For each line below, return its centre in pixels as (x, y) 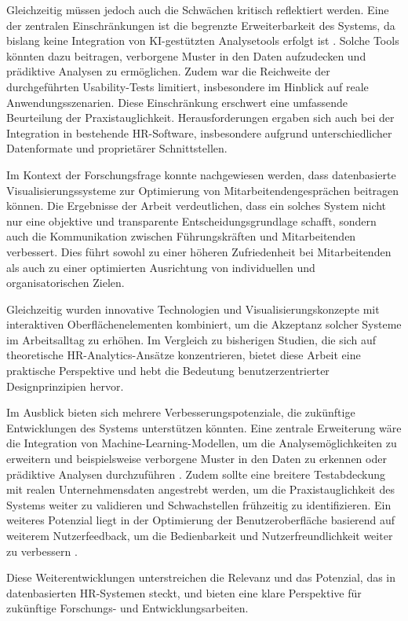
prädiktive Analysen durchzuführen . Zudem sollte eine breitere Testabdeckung (196, 474)
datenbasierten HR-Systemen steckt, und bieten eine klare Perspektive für (184, 592)
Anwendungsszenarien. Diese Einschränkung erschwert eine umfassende (177, 102)
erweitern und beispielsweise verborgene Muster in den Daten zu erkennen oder (197, 459)
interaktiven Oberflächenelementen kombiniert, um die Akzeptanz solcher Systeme (204, 324)
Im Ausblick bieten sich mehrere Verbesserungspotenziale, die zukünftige (181, 412)
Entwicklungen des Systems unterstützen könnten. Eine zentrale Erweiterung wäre (204, 427)
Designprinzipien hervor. (65, 386)
